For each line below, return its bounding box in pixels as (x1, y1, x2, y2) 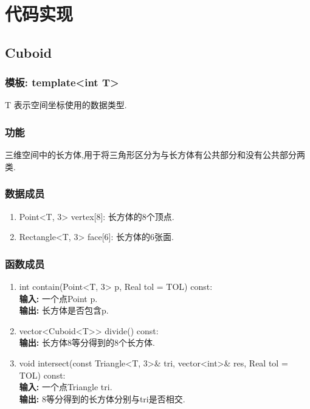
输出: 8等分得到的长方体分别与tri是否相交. (19, 392, 185, 405)
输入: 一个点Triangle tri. (19, 380, 112, 393)
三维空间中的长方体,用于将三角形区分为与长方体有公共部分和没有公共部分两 (5, 148, 305, 161)
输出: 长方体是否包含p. (19, 304, 109, 317)
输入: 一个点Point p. (19, 292, 98, 304)
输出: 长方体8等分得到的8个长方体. (19, 336, 155, 349)
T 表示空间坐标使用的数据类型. (5, 98, 127, 111)
